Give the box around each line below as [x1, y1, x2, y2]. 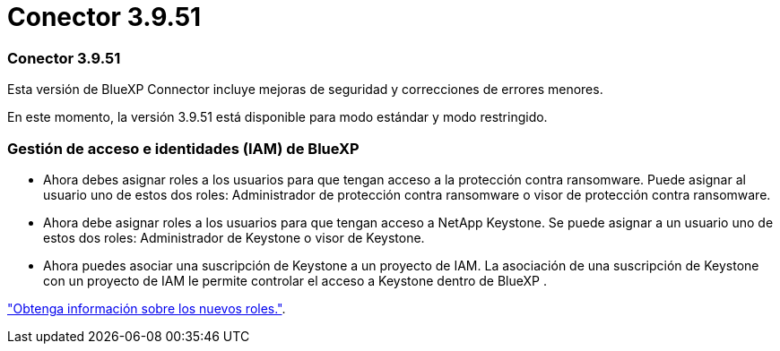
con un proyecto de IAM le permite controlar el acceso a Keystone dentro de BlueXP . [43, 272, 547, 288]
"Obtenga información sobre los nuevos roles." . [7, 300, 286, 316]
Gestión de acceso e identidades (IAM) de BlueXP [7, 139, 360, 158]
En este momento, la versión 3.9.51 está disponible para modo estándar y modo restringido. [7, 109, 548, 125]
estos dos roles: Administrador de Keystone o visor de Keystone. [43, 229, 425, 245]
